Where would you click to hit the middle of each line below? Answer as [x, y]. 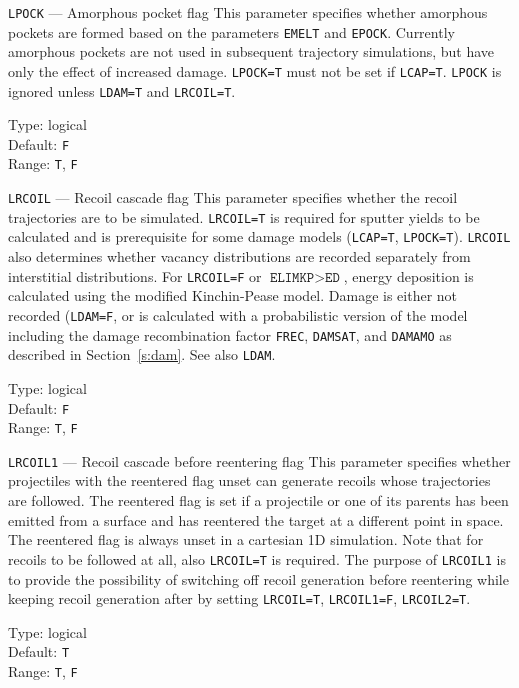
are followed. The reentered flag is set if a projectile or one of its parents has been [258, 500]
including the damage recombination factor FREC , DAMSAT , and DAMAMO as [230, 334]
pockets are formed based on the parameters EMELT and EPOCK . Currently [231, 31]
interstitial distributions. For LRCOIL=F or [135, 275]
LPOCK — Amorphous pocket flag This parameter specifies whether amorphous [248, 12]
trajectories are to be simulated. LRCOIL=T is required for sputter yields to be [244, 216]
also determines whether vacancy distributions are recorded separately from [239, 256]
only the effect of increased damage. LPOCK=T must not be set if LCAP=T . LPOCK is [255, 70]
